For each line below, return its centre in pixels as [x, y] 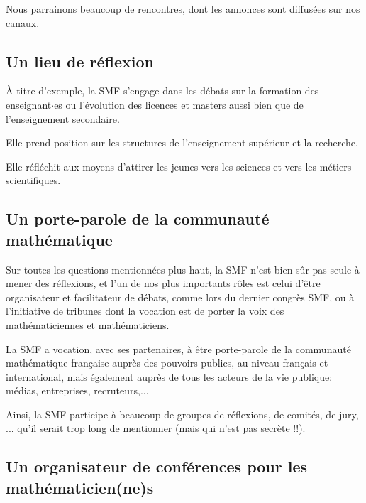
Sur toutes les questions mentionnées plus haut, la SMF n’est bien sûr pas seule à [183, 269]
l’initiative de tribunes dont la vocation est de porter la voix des [145, 311]
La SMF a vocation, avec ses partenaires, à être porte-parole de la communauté [178, 348]
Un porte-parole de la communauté [138, 218]
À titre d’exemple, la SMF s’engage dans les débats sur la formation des [162, 91]
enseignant [29, 104]
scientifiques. [33, 180]
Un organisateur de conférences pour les [157, 466]
